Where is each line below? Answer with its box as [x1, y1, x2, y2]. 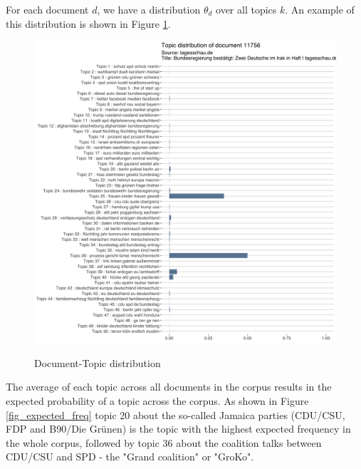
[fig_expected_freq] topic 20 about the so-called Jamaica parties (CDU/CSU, [6, 407, 345, 422]
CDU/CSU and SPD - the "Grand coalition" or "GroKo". [6, 449, 254, 464]
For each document [6, 2, 89, 16]
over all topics [216, 2, 277, 16]
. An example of [285, 2, 355, 16]
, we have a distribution [97, 2, 201, 16]
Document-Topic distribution [34, 355, 161, 370]
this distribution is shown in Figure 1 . [6, 16, 171, 31]
